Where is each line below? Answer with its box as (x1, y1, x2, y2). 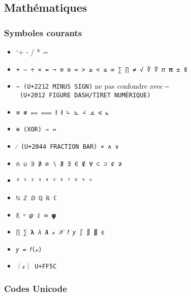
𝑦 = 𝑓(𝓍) (16, 246, 42, 253)
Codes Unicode (4, 282, 67, 295)
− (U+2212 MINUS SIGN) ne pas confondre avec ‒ (16, 80, 169, 91)
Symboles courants (4, 26, 82, 39)
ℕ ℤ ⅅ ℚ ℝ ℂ (16, 194, 57, 202)
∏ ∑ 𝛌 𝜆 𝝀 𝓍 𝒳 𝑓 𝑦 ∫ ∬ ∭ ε (16, 229, 105, 236)
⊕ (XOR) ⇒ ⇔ (16, 126, 56, 133)
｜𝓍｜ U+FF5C (16, 263, 57, 271)
